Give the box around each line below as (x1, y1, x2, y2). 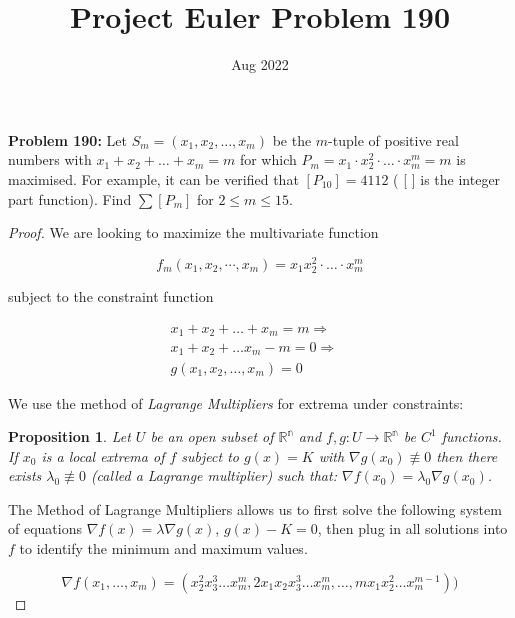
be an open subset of (150, 426, 274, 447)
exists (8, 465, 42, 486)
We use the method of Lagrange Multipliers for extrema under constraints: (8, 392, 464, 413)
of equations (8, 518, 82, 539)
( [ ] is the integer (393, 168, 501, 189)
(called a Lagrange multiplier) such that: (90, 465, 337, 486)
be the (272, 129, 312, 150)
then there (436, 445, 498, 466)
